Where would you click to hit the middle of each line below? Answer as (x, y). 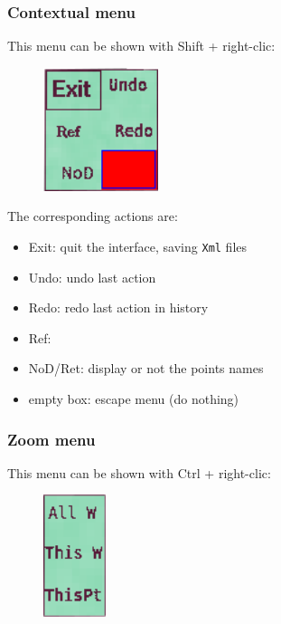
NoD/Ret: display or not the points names (146, 368)
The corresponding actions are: (93, 216)
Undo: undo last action (92, 277)
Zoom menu (52, 439)
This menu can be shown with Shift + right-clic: (141, 46)
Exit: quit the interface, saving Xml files (138, 246)
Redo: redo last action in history (118, 307)
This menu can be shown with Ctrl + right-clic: (139, 472)
